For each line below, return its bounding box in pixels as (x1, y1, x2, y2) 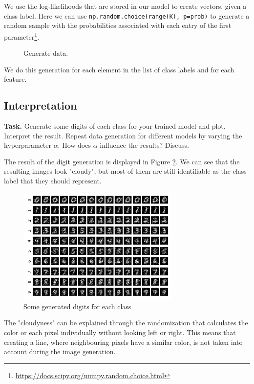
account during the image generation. (4, 346, 116, 357)
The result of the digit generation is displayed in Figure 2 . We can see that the (4, 156, 240, 166)
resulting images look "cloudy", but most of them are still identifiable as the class (4, 166, 247, 176)
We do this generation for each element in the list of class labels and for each (4, 64, 234, 74)
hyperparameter (4, 140, 51, 150)
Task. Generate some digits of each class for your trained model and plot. (4, 121, 226, 131)
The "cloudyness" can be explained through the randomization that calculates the (4, 317, 248, 328)
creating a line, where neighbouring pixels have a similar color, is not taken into (4, 337, 243, 347)
